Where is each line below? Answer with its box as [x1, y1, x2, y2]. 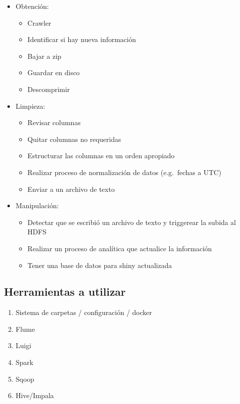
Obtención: [15, 1, 49, 11]
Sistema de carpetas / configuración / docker [15, 307, 152, 317]
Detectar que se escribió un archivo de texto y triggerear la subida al [27, 217, 236, 227]
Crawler [27, 17, 51, 28]
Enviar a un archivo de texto [27, 183, 115, 194]
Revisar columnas [27, 117, 81, 128]
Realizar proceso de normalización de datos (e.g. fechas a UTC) [27, 167, 222, 177]
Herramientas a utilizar [4, 284, 126, 299]
